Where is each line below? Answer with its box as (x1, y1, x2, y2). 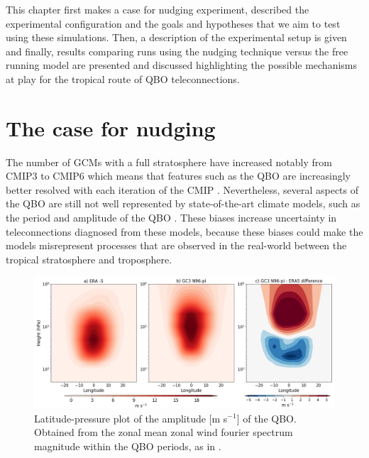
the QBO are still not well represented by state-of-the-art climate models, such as (6, 196, 360, 211)
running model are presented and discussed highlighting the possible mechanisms (6, 58, 358, 72)
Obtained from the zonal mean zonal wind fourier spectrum (34, 425, 293, 440)
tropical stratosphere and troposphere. (6, 251, 172, 266)
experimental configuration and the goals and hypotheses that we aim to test (6, 16, 341, 31)
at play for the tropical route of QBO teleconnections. (6, 71, 240, 86)
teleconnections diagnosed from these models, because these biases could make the (6, 224, 363, 239)
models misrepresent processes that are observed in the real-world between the (6, 238, 347, 253)
